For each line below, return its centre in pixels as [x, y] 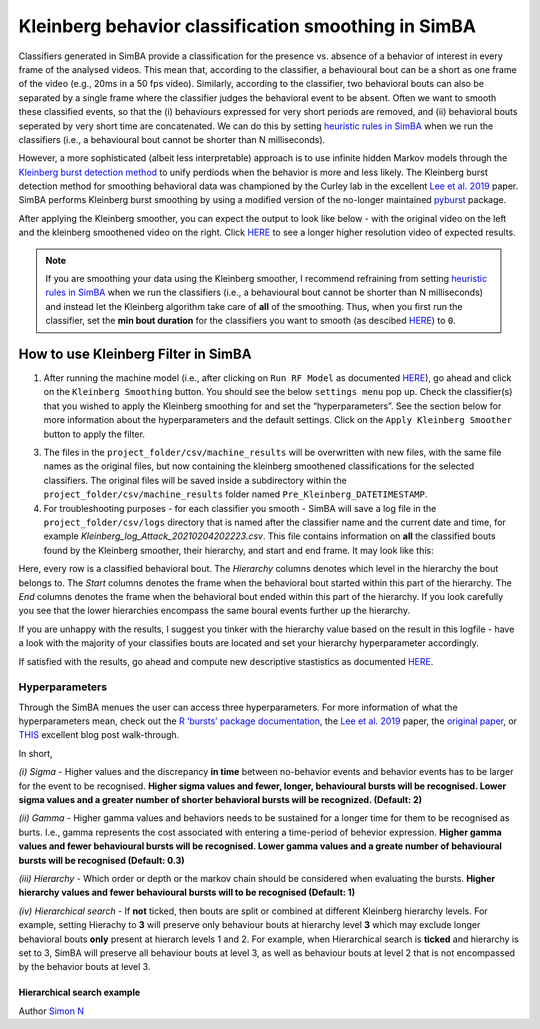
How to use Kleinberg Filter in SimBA [135, 354]
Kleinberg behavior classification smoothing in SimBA [247, 26]
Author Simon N [51, 1011]
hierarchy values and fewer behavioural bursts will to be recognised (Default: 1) [186, 892]
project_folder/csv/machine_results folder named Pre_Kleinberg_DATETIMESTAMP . [235, 494]
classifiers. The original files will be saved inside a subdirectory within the [195, 480]
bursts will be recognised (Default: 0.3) [101, 860]
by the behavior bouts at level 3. [84, 967]
